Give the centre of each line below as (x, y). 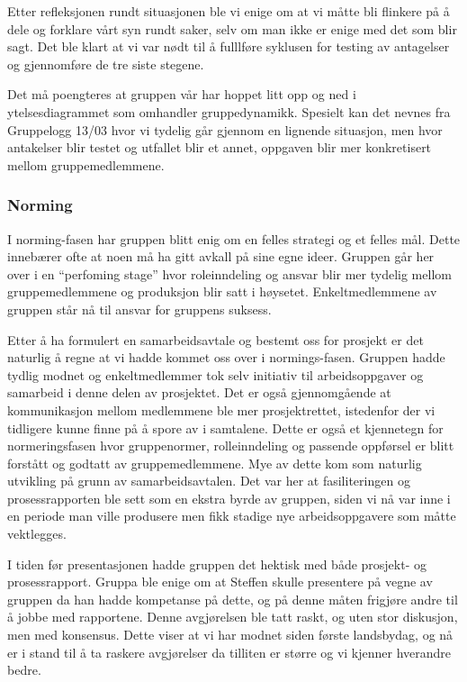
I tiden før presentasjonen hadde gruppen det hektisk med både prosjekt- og (217, 564)
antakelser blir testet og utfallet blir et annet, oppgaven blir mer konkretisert (220, 147)
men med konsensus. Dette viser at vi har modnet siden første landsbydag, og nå (230, 635)
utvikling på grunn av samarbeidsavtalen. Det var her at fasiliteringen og (209, 481)
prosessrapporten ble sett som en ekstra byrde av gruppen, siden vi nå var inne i (229, 498)
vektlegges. (37, 534)
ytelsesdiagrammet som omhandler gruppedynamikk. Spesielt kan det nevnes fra (229, 111)
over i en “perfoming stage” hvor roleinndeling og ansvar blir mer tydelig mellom (229, 273)
